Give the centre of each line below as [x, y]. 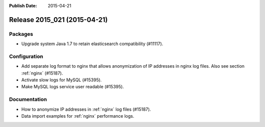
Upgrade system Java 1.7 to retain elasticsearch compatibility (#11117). [92, 44]
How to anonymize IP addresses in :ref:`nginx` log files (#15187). [86, 109]
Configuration [26, 56]
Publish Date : [23, 6]
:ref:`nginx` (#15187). [42, 73]
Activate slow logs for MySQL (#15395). [62, 80]
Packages [21, 34]
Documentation [28, 100]
